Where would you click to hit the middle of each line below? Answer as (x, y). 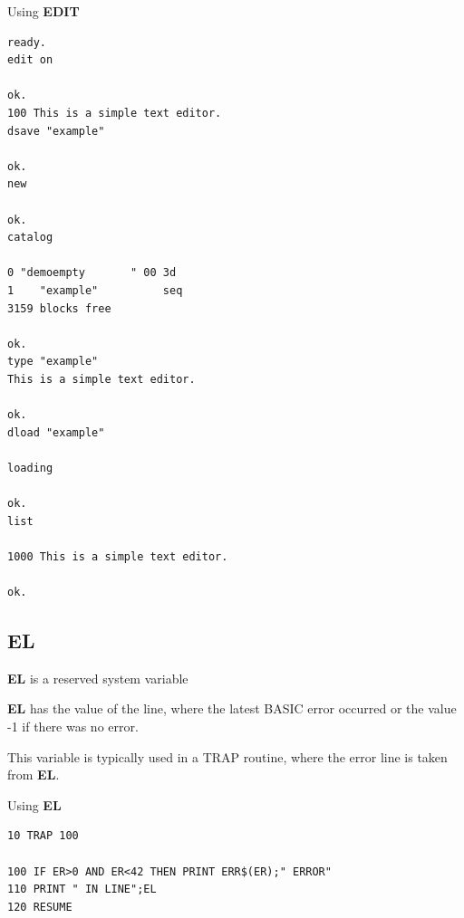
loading (30, 468)
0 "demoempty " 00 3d (92, 273)
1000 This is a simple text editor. (118, 556)
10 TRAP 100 (43, 836)
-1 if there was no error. (73, 726)
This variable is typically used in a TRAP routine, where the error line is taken (227, 756)
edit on (30, 60)
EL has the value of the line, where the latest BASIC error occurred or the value (232, 708)
